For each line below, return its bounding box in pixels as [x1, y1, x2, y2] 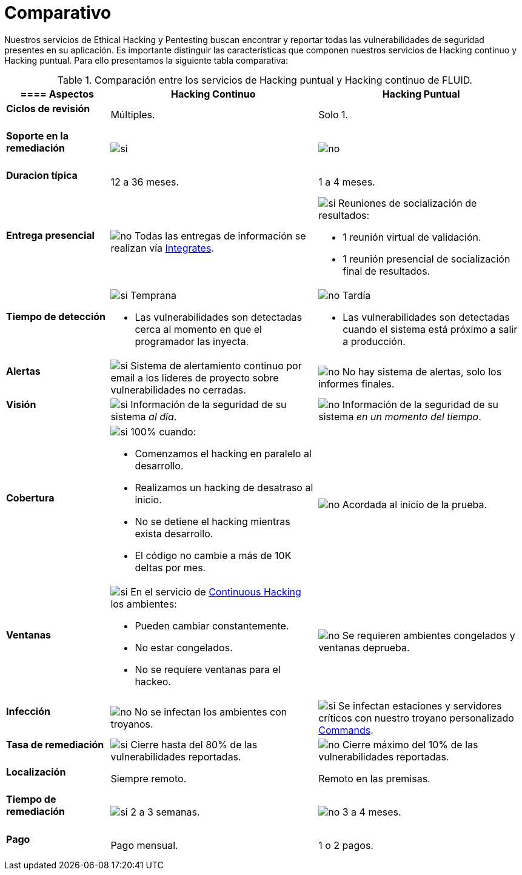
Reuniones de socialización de [338, 196, 477, 209]
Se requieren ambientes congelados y [342, 629, 515, 642]
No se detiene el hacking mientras [135, 515, 290, 528]
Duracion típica [6, 169, 78, 182]
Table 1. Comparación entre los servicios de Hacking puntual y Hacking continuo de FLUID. [57, 73, 473, 86]
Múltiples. [110, 109, 155, 121]
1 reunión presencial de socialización [343, 252, 510, 265]
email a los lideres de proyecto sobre [110, 371, 279, 384]
